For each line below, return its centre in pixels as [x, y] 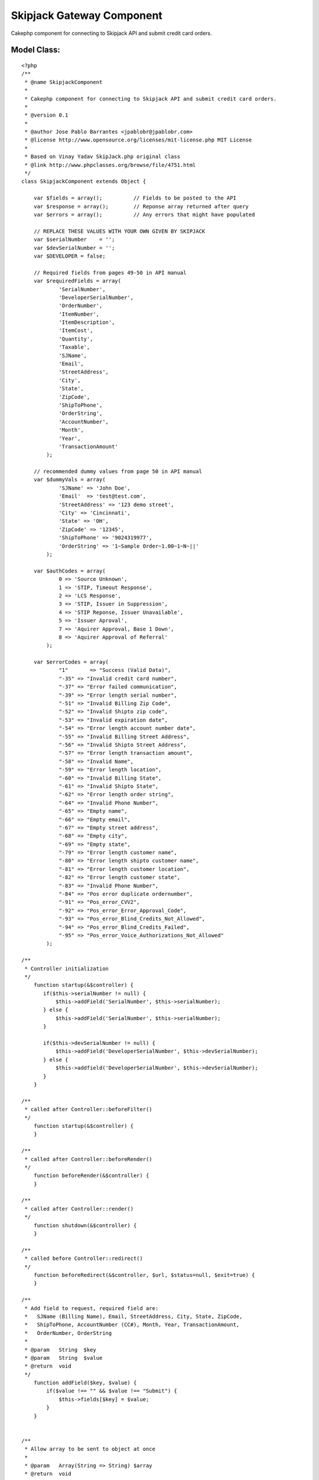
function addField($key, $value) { [85, 1383]
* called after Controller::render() [79, 1209]
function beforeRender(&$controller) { [91, 1176]
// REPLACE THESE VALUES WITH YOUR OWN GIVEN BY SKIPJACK [119, 231]
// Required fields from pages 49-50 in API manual [110, 273]
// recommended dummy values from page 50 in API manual [118, 472]
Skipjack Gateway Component [87, 15]
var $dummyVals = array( [69, 480]
